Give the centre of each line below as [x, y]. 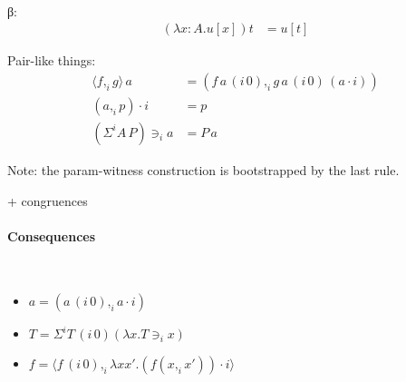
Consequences [52, 235]
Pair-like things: [52, 60]
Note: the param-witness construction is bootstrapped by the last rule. [203, 169]
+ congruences [48, 200]
